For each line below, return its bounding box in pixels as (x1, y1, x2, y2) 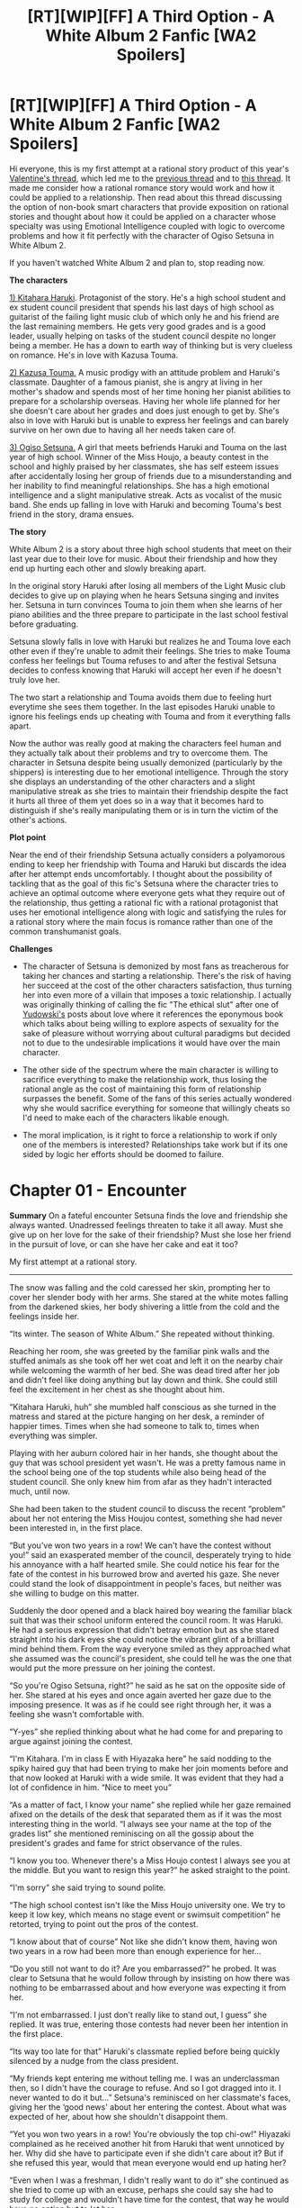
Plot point (9, 831, 47, 843)
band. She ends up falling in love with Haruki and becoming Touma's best (9, 499, 282, 510)
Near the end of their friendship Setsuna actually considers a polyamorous (9, 849, 286, 860)
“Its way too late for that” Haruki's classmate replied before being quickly (9, 2046, 280, 2057)
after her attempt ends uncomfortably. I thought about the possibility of (9, 868, 272, 879)
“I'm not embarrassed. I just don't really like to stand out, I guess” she (9, 2009, 268, 2020)
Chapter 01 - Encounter (9, 1181, 187, 1201)
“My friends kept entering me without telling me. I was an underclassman (9, 2073, 280, 2084)
